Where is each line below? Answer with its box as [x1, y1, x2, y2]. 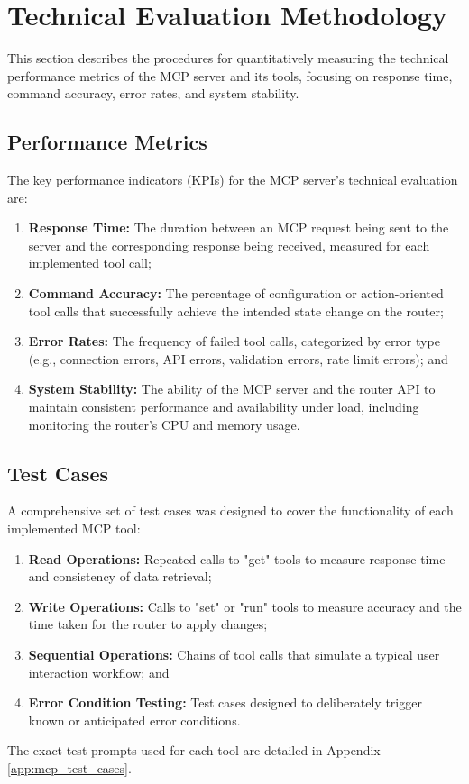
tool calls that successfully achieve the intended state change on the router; [28, 301, 444, 320]
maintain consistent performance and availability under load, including [28, 397, 419, 416]
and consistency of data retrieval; [28, 567, 212, 586]
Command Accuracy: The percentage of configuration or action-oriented [28, 284, 444, 303]
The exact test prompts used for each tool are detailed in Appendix [7, 741, 381, 760]
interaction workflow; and [28, 662, 170, 681]
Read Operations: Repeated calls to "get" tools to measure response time [28, 549, 446, 568]
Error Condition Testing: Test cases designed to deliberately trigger [28, 693, 422, 712]
